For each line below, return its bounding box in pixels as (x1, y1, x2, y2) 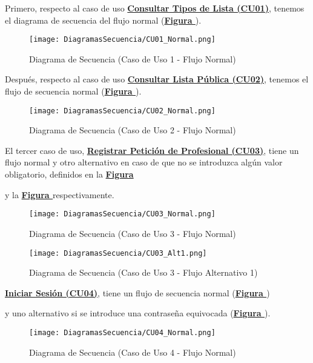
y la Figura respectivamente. (5, 188, 114, 201)
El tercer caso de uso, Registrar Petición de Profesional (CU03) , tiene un (5, 144, 299, 156)
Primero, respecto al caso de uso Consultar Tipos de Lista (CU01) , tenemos (5, 2, 305, 14)
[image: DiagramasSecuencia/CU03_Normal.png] (29, 210, 216, 219)
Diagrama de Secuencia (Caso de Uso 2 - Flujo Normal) (29, 124, 236, 136)
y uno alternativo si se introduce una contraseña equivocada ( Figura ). (5, 307, 271, 319)
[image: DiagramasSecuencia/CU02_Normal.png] (29, 106, 216, 115)
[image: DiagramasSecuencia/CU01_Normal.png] (29, 35, 216, 44)
